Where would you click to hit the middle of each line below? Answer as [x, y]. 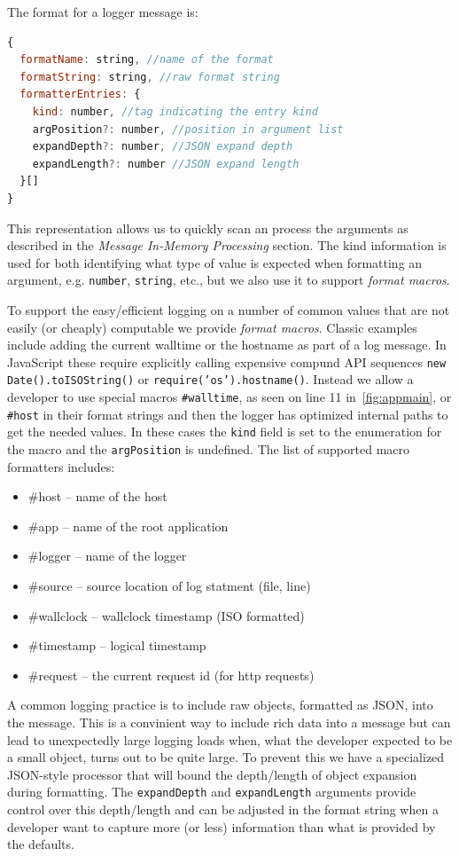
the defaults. [41, 844]
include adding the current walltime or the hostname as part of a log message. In [227, 345]
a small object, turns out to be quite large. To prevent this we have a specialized [226, 757]
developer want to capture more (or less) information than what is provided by [222, 826]
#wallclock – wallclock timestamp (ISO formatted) [166, 615]
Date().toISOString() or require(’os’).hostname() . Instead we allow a [210, 379]
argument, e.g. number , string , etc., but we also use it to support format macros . [229, 280]
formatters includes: [61, 466]
